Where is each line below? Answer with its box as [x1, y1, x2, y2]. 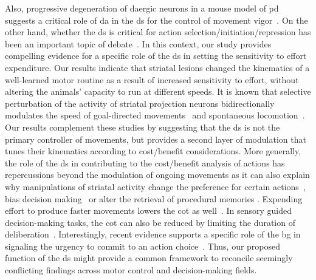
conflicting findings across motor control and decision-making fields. [5, 264, 257, 276]
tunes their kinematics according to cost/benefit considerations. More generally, [5, 145, 301, 157]
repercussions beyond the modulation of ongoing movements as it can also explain [5, 168, 310, 181]
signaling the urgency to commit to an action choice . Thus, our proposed [5, 239, 281, 252]
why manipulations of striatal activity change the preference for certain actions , [5, 180, 306, 193]
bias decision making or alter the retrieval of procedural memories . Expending [5, 192, 303, 205]
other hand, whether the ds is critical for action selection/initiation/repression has [5, 26, 311, 38]
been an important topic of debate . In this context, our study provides [5, 37, 272, 50]
